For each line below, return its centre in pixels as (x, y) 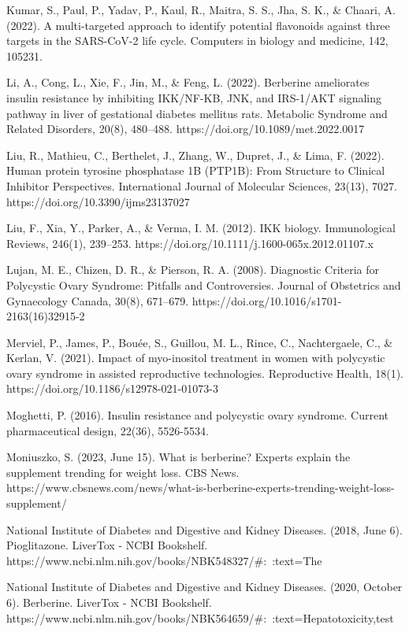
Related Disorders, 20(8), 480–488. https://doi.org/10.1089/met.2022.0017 (186, 129)
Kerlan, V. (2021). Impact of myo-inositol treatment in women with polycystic (196, 358)
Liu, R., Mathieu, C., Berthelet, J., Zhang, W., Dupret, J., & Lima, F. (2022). (195, 155)
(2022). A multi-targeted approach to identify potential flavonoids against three (198, 25)
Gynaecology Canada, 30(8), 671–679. (98, 300)
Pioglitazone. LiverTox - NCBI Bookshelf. (107, 545)
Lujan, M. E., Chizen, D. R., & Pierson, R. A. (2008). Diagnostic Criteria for (193, 270)
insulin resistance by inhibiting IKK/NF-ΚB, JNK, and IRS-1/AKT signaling (194, 97)
